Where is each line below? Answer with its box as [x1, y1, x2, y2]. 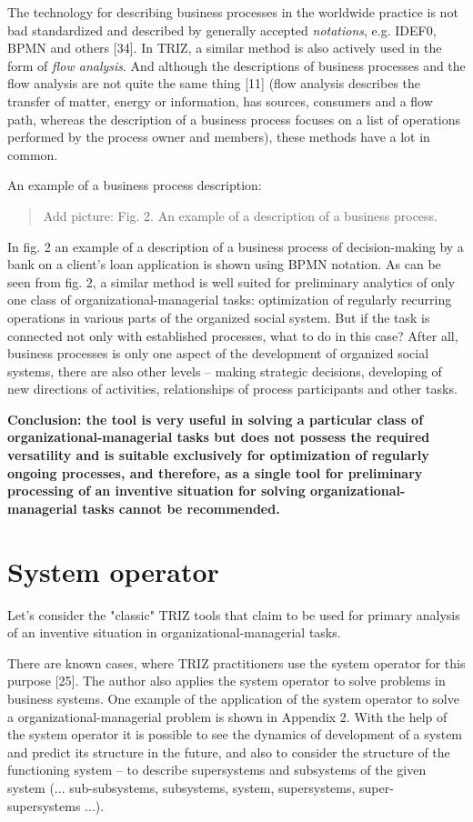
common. [7, 145, 58, 164]
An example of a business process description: [7, 175, 262, 195]
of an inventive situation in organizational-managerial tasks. [7, 623, 341, 642]
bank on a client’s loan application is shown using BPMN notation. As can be [7, 255, 441, 274]
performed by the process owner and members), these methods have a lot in [7, 127, 430, 146]
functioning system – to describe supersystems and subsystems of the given [7, 760, 427, 779]
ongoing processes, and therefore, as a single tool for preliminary [7, 463, 423, 482]
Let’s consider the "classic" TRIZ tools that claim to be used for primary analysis [7, 605, 460, 624]
